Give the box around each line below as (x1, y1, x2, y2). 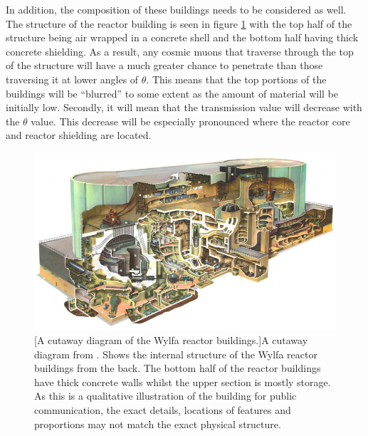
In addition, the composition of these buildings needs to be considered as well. (6, 2, 347, 16)
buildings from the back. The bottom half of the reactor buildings (34, 360, 321, 375)
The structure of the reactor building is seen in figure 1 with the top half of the (6, 16, 352, 31)
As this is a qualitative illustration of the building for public (34, 388, 297, 403)
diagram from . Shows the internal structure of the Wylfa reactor (34, 346, 317, 361)
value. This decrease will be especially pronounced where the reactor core (31, 113, 350, 128)
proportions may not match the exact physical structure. (34, 416, 281, 431)
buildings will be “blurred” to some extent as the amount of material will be (6, 85, 339, 100)
